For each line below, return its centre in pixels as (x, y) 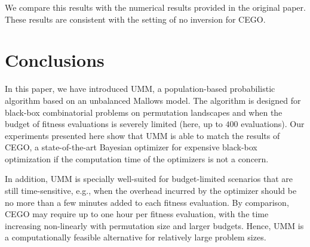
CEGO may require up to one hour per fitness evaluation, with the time (137, 214)
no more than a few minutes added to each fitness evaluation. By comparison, (147, 202)
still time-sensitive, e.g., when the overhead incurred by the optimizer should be (151, 191)
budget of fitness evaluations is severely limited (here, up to (114, 124)
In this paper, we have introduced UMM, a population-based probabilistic (140, 89)
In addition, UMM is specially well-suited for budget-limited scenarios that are (149, 179)
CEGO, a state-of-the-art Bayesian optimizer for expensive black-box (131, 147)
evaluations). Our (273, 124)
